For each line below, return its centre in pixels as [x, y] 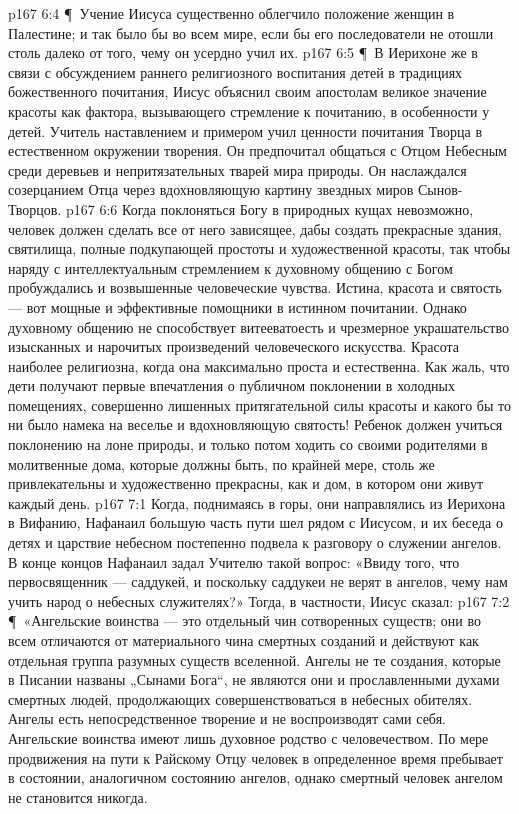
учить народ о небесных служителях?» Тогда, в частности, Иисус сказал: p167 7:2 [259, 600]
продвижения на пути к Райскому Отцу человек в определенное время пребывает [255, 757]
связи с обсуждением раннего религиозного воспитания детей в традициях [235, 71]
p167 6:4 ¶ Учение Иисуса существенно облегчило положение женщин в [231, 13]
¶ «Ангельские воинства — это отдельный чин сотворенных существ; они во [245, 620]
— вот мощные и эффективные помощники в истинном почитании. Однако [237, 306]
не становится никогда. [78, 796]
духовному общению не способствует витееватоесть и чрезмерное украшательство [258, 326]
